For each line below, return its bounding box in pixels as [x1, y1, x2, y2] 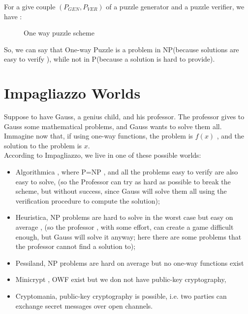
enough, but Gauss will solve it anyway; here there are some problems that [15, 231, 242, 242]
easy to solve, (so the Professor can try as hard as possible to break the [15, 176, 231, 186]
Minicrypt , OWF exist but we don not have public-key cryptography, [15, 274, 226, 284]
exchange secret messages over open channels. [15, 300, 153, 311]
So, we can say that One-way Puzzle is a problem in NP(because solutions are [4, 44, 239, 54]
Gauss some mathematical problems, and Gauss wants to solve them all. [4, 121, 222, 131]
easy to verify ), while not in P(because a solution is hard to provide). [4, 54, 215, 64]
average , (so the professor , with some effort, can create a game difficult [15, 222, 234, 232]
